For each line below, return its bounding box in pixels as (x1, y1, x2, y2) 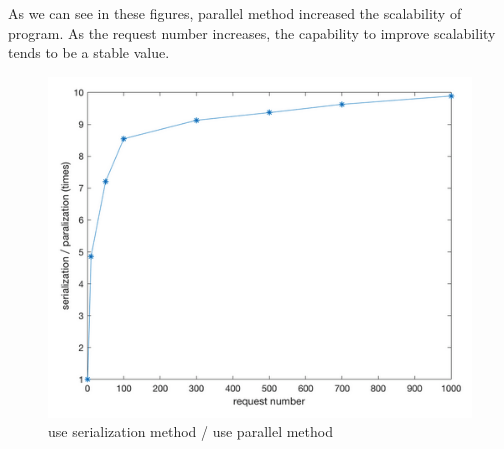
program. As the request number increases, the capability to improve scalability (8, 22, 496, 43)
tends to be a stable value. (8, 42, 170, 63)
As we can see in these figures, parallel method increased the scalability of (8, 3, 462, 23)
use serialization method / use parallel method (48, 421, 333, 442)
